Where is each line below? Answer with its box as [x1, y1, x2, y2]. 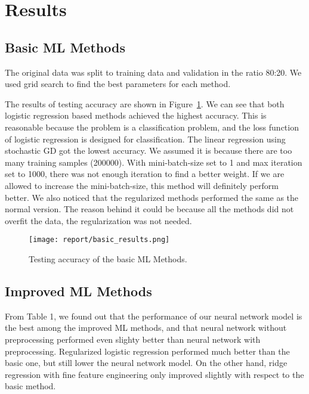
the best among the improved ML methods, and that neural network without [5, 321, 287, 334]
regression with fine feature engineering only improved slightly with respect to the [5, 368, 304, 380]
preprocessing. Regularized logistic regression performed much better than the [5, 345, 290, 357]
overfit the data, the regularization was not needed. [5, 214, 192, 227]
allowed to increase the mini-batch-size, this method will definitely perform [5, 179, 279, 191]
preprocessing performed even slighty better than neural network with [5, 333, 261, 345]
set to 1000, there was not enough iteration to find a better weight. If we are [5, 167, 285, 180]
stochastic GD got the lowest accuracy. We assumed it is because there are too [5, 144, 292, 157]
